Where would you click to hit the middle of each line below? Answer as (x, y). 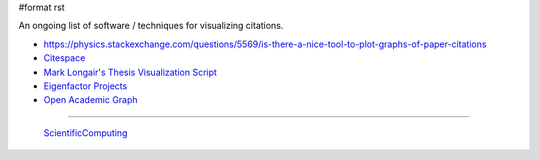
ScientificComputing (85, 132)
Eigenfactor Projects (85, 86)
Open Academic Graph (91, 100)
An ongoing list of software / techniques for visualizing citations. (151, 26)
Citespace (64, 58)
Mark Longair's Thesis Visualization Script (130, 72)
